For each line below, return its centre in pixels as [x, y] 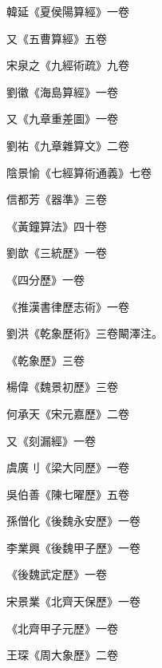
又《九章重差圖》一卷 [62, 119]
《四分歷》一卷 [45, 279]
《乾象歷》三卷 [45, 360]
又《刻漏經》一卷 [51, 440]
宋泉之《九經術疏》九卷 [68, 65]
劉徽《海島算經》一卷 [62, 91]
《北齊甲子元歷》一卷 [62, 628]
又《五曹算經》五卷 [57, 38]
